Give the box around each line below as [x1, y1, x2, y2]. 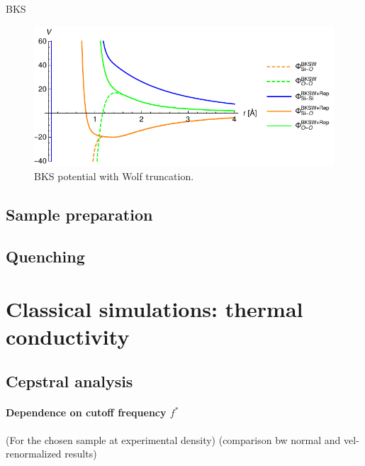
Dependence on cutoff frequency [6, 405, 167, 420]
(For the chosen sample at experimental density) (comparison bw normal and [6, 432, 341, 447]
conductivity [6, 321, 130, 350]
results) [64, 446, 97, 461]
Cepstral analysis [6, 370, 133, 392]
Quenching [6, 245, 85, 267]
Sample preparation [6, 204, 153, 226]
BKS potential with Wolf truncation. [34, 169, 194, 184]
